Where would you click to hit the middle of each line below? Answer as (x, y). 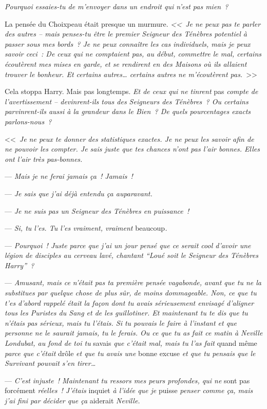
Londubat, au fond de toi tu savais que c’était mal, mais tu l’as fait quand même (131, 343)
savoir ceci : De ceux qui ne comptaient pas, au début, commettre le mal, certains (133, 54)
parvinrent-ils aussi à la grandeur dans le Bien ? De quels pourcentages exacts (128, 111)
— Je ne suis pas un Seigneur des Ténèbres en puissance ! (97, 210)
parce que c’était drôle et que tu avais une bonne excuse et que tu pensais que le (130, 353)
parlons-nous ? (28, 121)
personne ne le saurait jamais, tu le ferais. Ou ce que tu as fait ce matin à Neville (134, 333)
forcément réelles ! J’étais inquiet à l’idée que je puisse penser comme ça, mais (129, 390)
